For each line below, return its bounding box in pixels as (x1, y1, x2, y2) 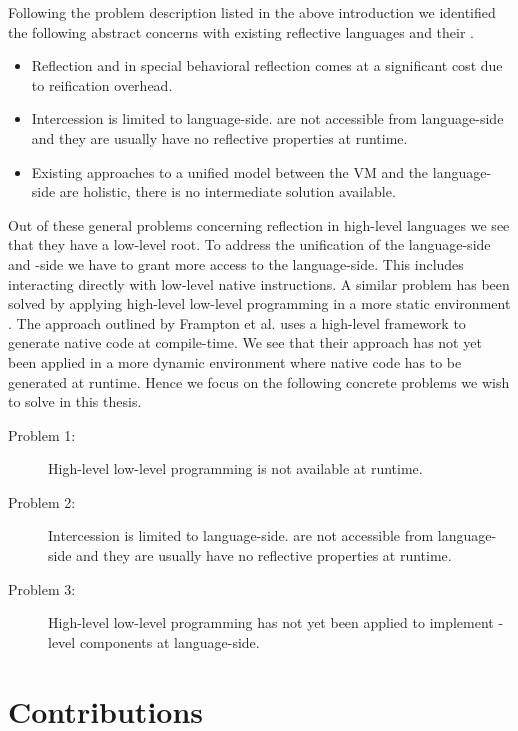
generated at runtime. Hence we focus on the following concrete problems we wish (8, 371, 510, 392)
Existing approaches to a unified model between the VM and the (31, 161, 429, 182)
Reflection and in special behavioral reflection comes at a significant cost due (31, 55, 503, 76)
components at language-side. (79, 631, 260, 652)
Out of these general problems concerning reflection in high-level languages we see (8, 214, 510, 235)
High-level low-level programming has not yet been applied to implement (48, 612, 494, 633)
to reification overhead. (31, 74, 173, 95)
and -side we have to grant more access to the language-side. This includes (8, 253, 464, 274)
